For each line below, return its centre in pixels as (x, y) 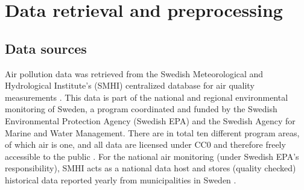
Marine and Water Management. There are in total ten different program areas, (152, 132)
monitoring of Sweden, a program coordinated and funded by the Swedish (141, 109)
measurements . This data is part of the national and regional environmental (147, 97)
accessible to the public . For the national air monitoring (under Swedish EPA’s (152, 156)
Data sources (46, 48)
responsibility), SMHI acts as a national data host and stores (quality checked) (150, 168)
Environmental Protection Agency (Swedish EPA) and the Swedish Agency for (150, 120)
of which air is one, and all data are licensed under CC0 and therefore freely (145, 144)
